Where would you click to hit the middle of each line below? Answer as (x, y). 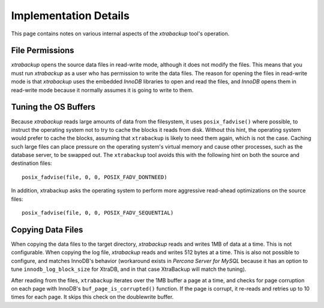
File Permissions (43, 51)
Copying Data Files (47, 230)
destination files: (31, 163)
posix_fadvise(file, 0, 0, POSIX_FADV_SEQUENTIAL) (98, 213)
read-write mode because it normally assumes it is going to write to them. (102, 90)
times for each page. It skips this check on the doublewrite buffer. (92, 297)
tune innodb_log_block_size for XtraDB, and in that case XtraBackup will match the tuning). (129, 269)
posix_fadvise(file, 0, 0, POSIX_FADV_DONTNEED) (94, 177)
